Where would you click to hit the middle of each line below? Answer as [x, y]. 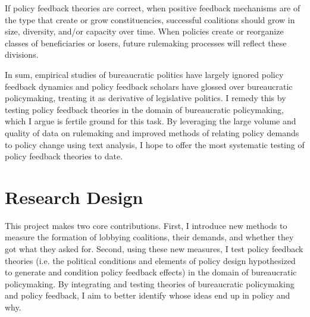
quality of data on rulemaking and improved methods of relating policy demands [152, 132]
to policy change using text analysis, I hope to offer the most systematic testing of [155, 144]
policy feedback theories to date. [64, 156]
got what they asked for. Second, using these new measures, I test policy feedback [154, 249]
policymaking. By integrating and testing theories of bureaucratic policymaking [150, 283]
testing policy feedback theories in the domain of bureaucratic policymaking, [144, 109]
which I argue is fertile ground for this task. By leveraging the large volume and [151, 121]
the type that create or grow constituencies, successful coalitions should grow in [150, 19]
